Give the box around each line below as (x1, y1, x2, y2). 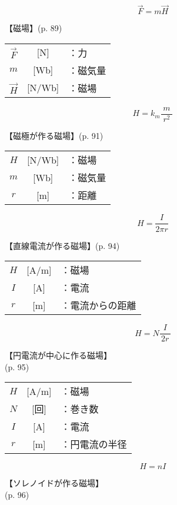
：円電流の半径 (61, 437, 127, 451)
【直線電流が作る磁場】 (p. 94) (5, 239, 120, 251)
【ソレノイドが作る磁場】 (5, 477, 103, 489)
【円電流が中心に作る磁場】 (5, 349, 112, 361)
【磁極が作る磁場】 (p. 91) (5, 129, 103, 141)
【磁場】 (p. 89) (5, 22, 62, 34)
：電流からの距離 (61, 298, 136, 313)
